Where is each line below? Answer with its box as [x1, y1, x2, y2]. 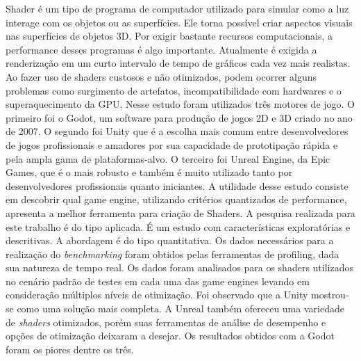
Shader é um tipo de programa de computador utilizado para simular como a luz [6, 1, 349, 15]
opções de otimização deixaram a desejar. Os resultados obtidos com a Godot [6, 328, 335, 343]
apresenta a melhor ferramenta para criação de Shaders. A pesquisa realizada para [6, 205, 355, 220]
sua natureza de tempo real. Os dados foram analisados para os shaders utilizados [6, 260, 353, 275]
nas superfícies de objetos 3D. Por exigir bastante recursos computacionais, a [6, 29, 333, 43]
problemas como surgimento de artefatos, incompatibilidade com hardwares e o [6, 83, 342, 97]
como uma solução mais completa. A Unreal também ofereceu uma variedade [17, 301, 344, 316]
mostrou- [311, 287, 349, 302]
